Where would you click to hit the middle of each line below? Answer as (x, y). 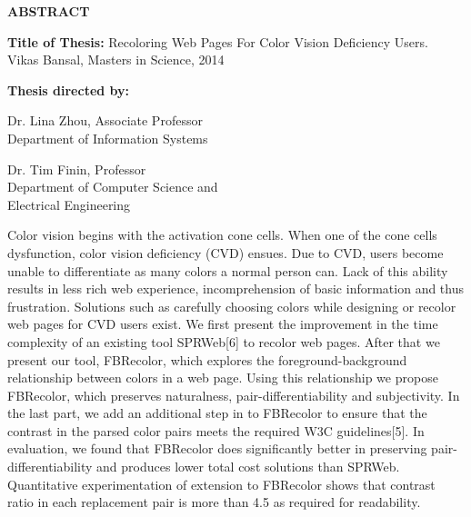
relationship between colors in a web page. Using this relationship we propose (223, 378)
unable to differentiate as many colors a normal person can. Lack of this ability (228, 270)
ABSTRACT (49, 11)
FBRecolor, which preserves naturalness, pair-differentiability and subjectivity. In (234, 395)
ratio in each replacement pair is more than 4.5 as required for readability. (214, 502)
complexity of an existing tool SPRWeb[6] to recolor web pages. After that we (224, 341)
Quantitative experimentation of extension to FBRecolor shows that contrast (221, 484)
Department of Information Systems (108, 138)
